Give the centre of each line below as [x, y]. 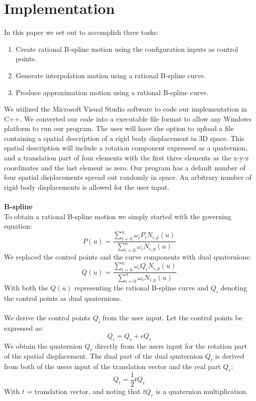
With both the [26, 288]
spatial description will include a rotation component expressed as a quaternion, [126, 148]
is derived [230, 356]
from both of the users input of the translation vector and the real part [113, 366]
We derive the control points [47, 318]
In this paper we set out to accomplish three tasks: [81, 32]
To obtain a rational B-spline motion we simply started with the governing [118, 216]
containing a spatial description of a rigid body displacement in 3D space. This [124, 138]
